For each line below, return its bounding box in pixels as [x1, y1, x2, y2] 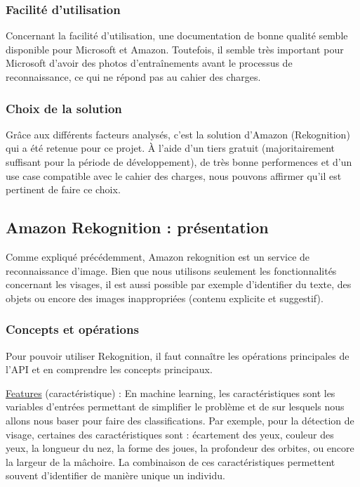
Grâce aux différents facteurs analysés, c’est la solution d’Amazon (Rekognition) [6, 126, 350, 141]
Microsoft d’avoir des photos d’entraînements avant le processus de [6, 56, 293, 70]
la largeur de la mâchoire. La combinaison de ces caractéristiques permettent [6, 454, 335, 469]
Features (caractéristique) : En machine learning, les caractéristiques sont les [6, 385, 335, 400]
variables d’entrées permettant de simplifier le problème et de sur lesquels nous [6, 399, 345, 414]
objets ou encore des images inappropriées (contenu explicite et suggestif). [6, 290, 324, 305]
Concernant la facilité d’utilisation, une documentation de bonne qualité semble [6, 28, 348, 43]
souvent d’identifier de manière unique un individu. [6, 468, 225, 483]
